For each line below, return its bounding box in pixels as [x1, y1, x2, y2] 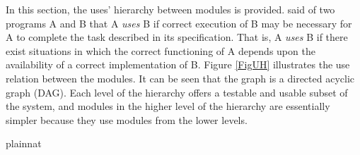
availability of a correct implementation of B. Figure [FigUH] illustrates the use [6, 57, 350, 72]
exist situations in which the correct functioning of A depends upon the [6, 43, 315, 58]
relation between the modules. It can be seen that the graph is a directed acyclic [6, 70, 355, 85]
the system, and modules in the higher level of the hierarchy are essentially [6, 99, 330, 113]
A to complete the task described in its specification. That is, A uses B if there [6, 30, 348, 44]
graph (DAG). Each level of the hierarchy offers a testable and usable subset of [6, 85, 348, 99]
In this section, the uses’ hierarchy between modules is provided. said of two [6, 2, 335, 16]
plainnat [6, 136, 42, 151]
